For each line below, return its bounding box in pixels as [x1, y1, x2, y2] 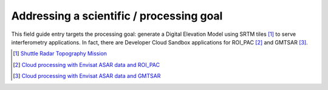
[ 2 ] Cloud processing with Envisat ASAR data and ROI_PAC [13, 61, 160, 68]
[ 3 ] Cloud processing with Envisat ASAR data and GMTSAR [13, 72, 161, 80]
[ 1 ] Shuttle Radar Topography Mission [13, 50, 108, 57]
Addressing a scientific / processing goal [11, 9, 223, 22]
